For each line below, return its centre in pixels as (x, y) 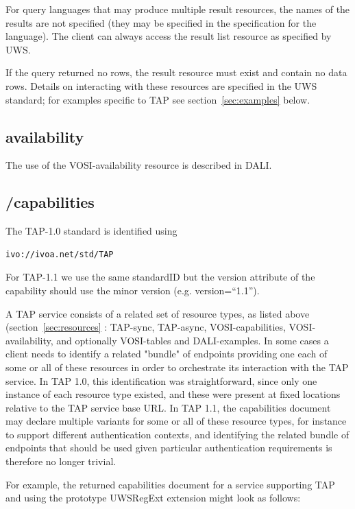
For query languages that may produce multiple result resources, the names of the (178, 9)
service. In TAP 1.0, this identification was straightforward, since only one (161, 380)
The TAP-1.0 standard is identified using (91, 231)
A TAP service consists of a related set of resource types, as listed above (158, 313)
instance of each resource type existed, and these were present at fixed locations (173, 394)
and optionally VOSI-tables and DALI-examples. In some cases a (193, 340)
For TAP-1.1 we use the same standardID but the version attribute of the (160, 277)
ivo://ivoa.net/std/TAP (60, 254)
